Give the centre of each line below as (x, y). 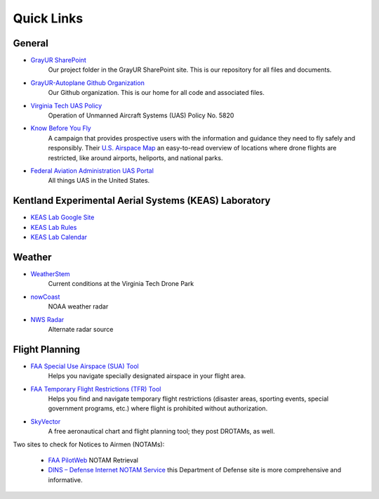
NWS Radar (47, 319)
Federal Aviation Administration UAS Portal (92, 170)
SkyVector (46, 421)
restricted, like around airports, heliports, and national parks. (135, 157)
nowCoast (45, 297)
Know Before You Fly (61, 128)
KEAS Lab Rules (54, 227)
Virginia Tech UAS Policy (66, 105)
